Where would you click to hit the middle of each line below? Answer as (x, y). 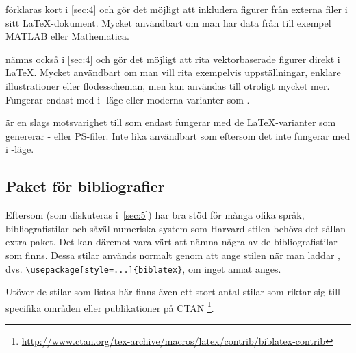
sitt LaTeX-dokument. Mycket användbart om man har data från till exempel (168, 22)
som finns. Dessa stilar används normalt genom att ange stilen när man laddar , (173, 255)
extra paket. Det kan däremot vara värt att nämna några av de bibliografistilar (171, 242)
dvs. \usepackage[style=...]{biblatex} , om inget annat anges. (143, 268)
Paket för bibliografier (85, 186)
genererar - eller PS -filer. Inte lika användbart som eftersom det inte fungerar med (178, 135)
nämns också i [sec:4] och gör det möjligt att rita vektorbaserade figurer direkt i (173, 59)
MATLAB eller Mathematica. (67, 36)
